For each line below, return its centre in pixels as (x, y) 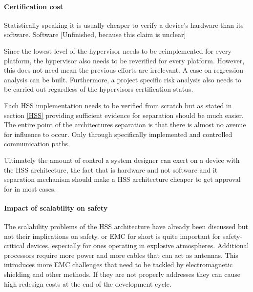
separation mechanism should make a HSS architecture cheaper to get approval (122, 179)
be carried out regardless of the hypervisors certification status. (99, 89)
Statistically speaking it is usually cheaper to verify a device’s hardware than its (124, 25)
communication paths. (37, 144)
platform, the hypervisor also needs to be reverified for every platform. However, (124, 60)
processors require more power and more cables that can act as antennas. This (121, 255)
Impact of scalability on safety (56, 207)
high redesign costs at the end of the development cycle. (88, 283)
